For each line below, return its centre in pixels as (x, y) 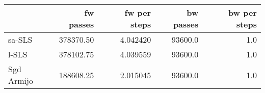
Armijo (21, 81)
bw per (243, 12)
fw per (138, 12)
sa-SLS (20, 39)
